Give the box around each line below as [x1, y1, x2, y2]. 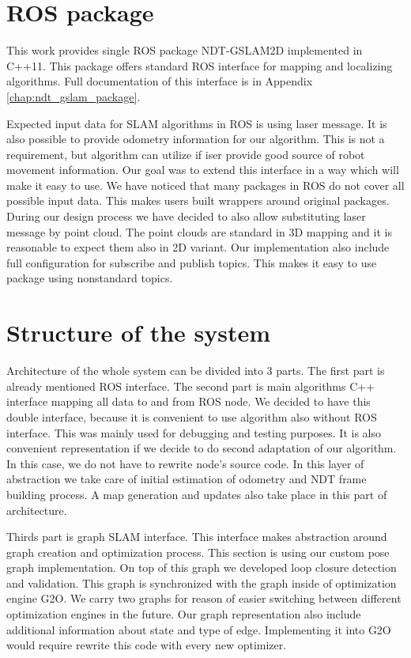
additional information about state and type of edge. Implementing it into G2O [6, 621, 391, 637]
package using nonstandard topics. [6, 270, 173, 286]
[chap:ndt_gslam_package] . [6, 88, 141, 104]
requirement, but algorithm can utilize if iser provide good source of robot [6, 146, 365, 162]
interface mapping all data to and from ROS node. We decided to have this [6, 393, 371, 410]
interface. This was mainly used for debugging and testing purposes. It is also [6, 424, 382, 441]
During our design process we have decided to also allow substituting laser [6, 208, 366, 225]
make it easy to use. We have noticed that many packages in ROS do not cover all [6, 176, 405, 193]
